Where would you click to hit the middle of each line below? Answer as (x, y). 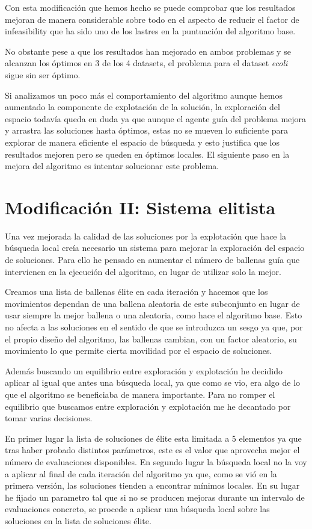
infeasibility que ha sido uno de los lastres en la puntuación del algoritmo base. (150, 31)
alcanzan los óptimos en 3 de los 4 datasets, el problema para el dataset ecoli (146, 63)
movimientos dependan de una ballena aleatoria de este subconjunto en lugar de (152, 303)
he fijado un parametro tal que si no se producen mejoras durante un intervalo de (155, 497)
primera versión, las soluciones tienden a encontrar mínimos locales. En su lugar (152, 485)
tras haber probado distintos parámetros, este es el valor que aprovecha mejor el (152, 450)
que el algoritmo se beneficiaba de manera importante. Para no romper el (140, 394)
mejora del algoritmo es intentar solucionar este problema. (112, 166)
